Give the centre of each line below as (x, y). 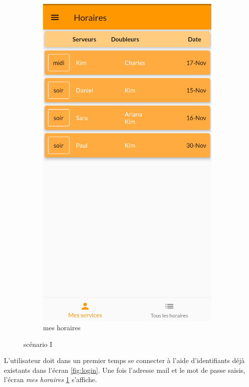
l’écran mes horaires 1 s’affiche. (51, 379)
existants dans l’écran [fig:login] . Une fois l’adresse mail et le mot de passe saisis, (125, 370)
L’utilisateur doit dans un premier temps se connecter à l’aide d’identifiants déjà (124, 360)
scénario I (38, 344)
